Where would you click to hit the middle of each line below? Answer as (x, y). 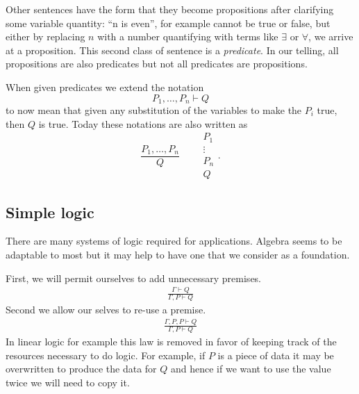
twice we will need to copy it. (68, 382)
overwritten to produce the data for (81, 369)
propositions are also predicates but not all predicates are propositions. (157, 64)
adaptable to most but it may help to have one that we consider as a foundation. (178, 255)
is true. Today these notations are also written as (143, 123)
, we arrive (331, 36)
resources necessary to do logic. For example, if (106, 355)
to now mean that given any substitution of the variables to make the (154, 110)
